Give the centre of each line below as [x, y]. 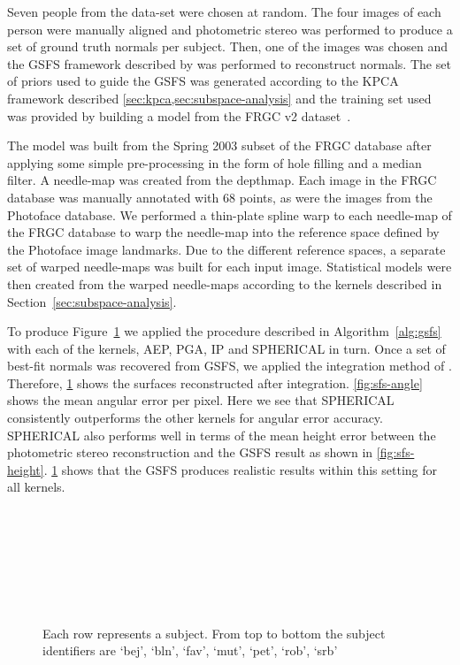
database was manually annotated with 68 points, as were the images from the [220, 197]
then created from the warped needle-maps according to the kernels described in [225, 283]
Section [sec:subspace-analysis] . [92, 301]
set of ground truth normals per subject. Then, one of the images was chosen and [227, 46]
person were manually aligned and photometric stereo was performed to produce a [230, 29]
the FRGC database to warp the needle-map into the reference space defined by [223, 232]
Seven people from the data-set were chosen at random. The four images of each [224, 11]
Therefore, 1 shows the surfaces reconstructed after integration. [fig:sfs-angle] [215, 382]
